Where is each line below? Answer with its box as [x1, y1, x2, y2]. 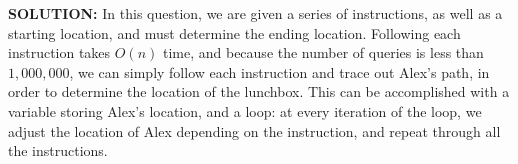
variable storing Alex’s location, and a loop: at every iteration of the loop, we [8, 100, 482, 121]
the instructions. [8, 140, 108, 161]
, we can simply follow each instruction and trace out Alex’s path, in [69, 61, 490, 82]
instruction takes [8, 42, 111, 63]
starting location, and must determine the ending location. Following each [8, 22, 461, 43]
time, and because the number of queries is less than [162, 42, 484, 63]
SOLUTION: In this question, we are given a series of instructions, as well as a [8, 3, 503, 23]
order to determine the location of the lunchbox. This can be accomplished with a [8, 81, 510, 102]
